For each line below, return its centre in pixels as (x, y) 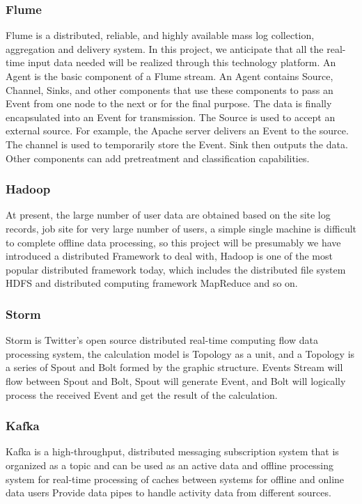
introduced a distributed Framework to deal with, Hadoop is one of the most (169, 256)
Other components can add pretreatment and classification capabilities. (158, 158)
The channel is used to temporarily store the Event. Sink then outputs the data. (177, 144)
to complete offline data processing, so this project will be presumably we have (173, 242)
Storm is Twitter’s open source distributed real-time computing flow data (162, 340)
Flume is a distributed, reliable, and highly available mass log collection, (160, 35)
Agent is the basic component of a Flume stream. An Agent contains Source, (170, 76)
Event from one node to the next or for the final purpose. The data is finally (169, 103)
